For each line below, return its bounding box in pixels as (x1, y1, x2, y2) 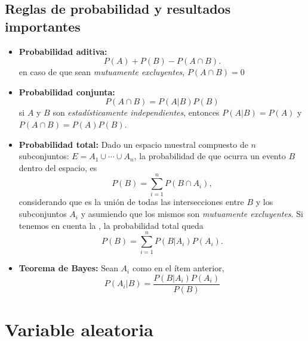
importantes (5, 17, 81, 35)
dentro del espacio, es (19, 161, 97, 173)
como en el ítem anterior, (132, 262, 224, 274)
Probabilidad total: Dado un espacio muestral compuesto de (19, 138, 248, 150)
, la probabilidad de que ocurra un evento (134, 150, 286, 162)
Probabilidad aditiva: (19, 45, 107, 57)
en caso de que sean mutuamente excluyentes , (19, 66, 185, 78)
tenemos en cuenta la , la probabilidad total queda (19, 219, 204, 231)
